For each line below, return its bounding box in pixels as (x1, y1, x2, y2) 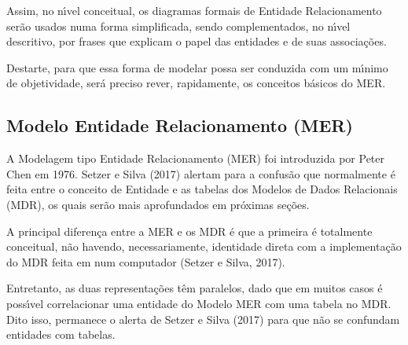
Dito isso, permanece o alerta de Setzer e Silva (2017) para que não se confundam (6, 310, 400, 327)
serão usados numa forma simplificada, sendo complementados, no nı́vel (6, 17, 351, 34)
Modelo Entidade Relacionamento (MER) (6, 113, 353, 138)
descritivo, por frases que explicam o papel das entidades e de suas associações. (6, 33, 387, 50)
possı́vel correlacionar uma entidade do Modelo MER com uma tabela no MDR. (6, 295, 391, 311)
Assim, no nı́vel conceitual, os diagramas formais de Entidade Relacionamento (6, 2, 382, 18)
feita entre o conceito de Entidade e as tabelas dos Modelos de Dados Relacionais (6, 181, 398, 197)
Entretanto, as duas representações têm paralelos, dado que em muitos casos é (6, 280, 383, 296)
